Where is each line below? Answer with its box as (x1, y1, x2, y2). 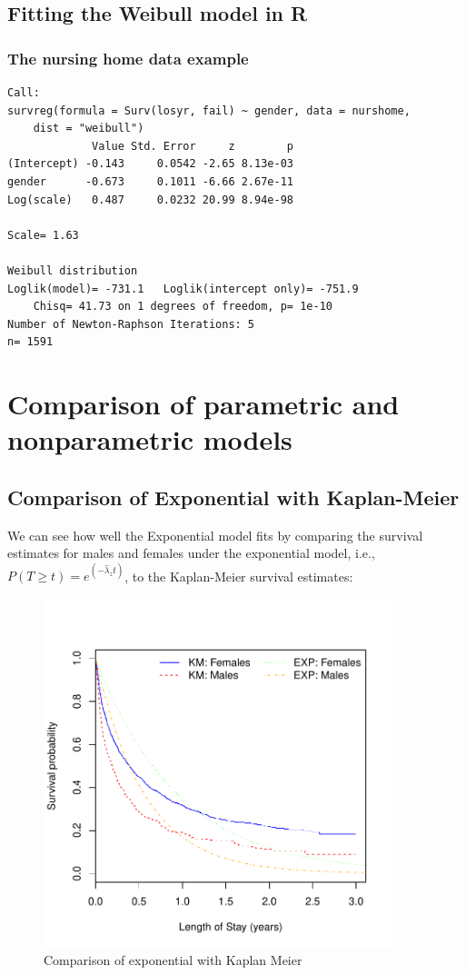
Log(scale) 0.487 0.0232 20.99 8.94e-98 (7, 193, 293, 206)
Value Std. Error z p (92, 139, 293, 153)
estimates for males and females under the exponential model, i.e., (7, 543, 375, 562)
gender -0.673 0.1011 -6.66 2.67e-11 (7, 174, 293, 188)
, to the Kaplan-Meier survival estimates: (124, 566, 353, 585)
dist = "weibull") (33, 122, 144, 135)
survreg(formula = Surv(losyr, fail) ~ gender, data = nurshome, (7, 104, 411, 117)
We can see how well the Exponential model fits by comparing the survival (7, 525, 423, 544)
